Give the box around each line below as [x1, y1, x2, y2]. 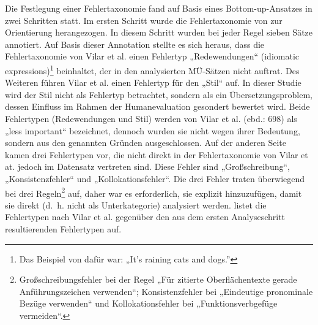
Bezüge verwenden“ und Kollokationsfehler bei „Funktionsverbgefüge [19, 297, 278, 310]
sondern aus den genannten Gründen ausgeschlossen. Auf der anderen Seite [5, 136, 287, 149]
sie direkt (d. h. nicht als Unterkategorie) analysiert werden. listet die [5, 198, 267, 211]
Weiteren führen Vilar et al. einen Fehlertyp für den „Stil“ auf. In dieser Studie [5, 76, 301, 89]
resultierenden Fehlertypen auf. [5, 223, 122, 235]
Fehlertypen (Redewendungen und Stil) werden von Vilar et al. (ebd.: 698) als [5, 112, 297, 124]
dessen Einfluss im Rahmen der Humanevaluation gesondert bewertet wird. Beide [5, 100, 310, 113]
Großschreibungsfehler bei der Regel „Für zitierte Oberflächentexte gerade [19, 273, 297, 286]
